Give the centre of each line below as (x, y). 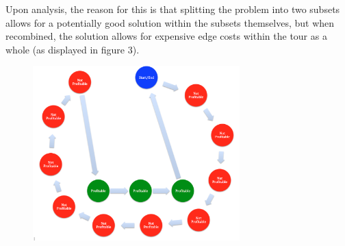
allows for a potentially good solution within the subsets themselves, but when (170, 22)
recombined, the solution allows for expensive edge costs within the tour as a (166, 36)
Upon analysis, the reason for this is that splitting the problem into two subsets (173, 9)
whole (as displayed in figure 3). (73, 49)
